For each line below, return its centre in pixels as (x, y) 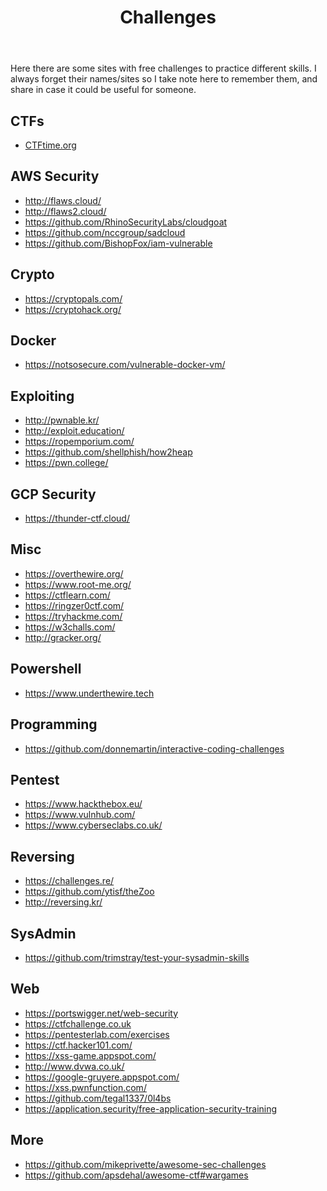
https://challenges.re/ (69, 881)
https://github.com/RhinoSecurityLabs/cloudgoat (126, 222)
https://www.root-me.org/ (78, 584)
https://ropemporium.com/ (79, 442)
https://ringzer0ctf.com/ (74, 605)
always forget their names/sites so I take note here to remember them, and (164, 79)
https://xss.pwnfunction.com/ (85, 1087)
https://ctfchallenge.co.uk (78, 1023)
